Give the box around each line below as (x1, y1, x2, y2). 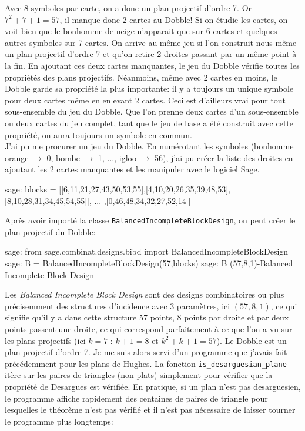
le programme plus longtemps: (5, 415, 113, 427)
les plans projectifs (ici (5, 334, 86, 346)
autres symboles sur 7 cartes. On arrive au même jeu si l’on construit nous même (5, 36, 297, 48)
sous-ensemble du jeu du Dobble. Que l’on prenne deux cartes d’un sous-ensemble (5, 105, 299, 118)
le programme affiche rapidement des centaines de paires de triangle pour (5, 392, 268, 404)
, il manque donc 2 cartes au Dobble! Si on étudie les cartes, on (59, 13, 288, 25)
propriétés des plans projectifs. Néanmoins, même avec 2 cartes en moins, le (5, 71, 277, 83)
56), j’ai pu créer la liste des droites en (155, 151, 293, 163)
